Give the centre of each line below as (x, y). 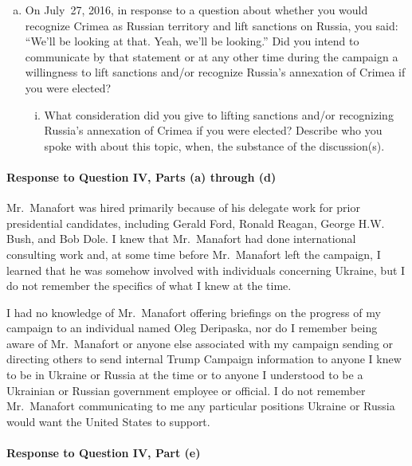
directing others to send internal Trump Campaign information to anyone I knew (204, 359)
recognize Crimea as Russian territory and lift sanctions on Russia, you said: (212, 25)
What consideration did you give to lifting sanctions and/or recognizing (219, 114)
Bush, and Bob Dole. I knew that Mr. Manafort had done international (181, 239)
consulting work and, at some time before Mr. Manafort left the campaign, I (194, 254)
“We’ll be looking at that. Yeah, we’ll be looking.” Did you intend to (192, 41)
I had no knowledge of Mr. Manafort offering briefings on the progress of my (194, 312)
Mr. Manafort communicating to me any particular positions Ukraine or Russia (201, 406)
